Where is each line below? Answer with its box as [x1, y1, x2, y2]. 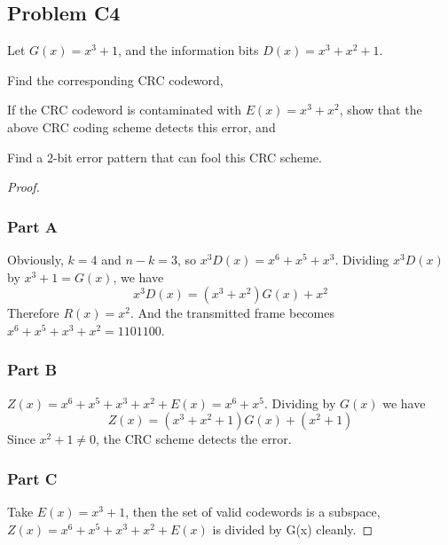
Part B [7, 359, 58, 381]
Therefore [7, 304, 59, 322]
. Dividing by [264, 393, 336, 412]
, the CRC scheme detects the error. [96, 430, 292, 448]
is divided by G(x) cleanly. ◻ [212, 519, 373, 538]
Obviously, [7, 249, 64, 268]
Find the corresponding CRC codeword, [7, 70, 224, 89]
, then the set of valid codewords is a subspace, [125, 502, 381, 520]
